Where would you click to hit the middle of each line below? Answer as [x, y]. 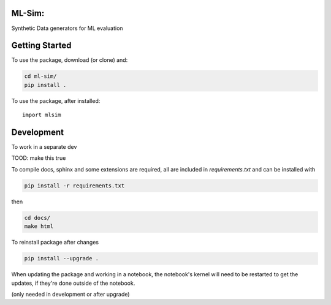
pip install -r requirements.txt [74, 186]
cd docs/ [37, 218]
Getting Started [41, 46]
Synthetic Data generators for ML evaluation [67, 28]
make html [39, 226]
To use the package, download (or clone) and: [70, 60]
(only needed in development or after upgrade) [70, 294]
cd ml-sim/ [40, 76]
